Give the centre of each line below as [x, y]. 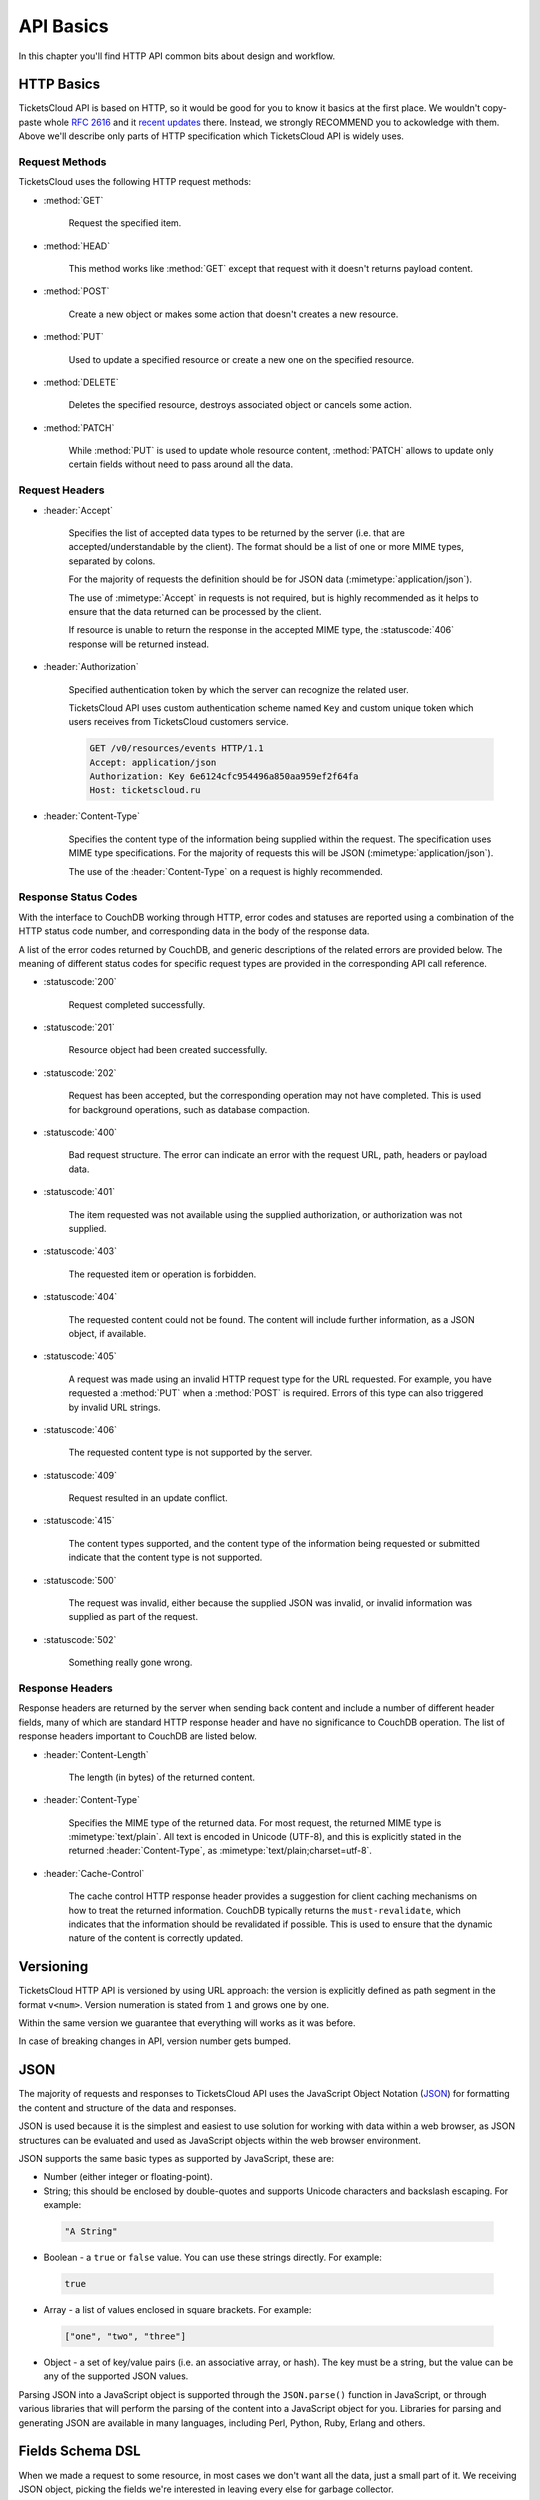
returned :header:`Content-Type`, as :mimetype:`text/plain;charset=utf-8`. [220, 1851]
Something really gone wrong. [130, 1662]
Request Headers [61, 490]
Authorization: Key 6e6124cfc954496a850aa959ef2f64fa [224, 776]
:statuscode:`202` [80, 1072]
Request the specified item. [125, 223]
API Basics [63, 26]
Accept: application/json [153, 762]
